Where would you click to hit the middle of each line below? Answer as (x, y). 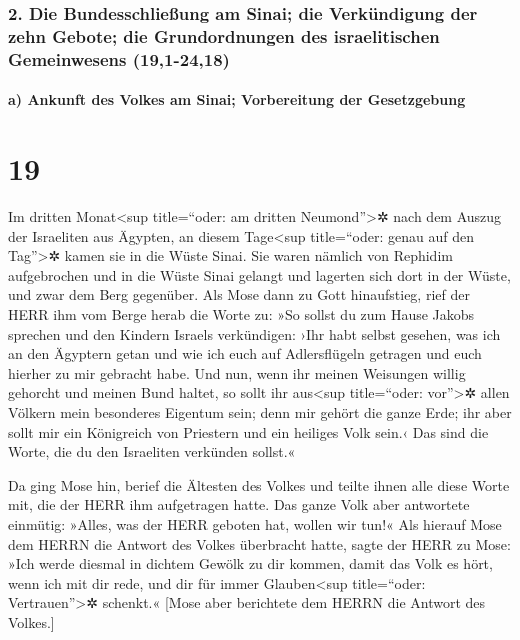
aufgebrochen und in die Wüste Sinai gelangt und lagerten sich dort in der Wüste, (259, 274)
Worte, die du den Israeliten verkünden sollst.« (152, 451)
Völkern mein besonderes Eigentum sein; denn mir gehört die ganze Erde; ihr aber (260, 411)
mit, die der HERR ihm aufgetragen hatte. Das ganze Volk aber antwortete (239, 504)
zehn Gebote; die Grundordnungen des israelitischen (224, 35)
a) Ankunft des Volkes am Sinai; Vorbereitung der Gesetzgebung (237, 99)
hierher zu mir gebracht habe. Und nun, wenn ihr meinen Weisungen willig (237, 372)
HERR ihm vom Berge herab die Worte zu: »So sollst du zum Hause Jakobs (241, 313)
